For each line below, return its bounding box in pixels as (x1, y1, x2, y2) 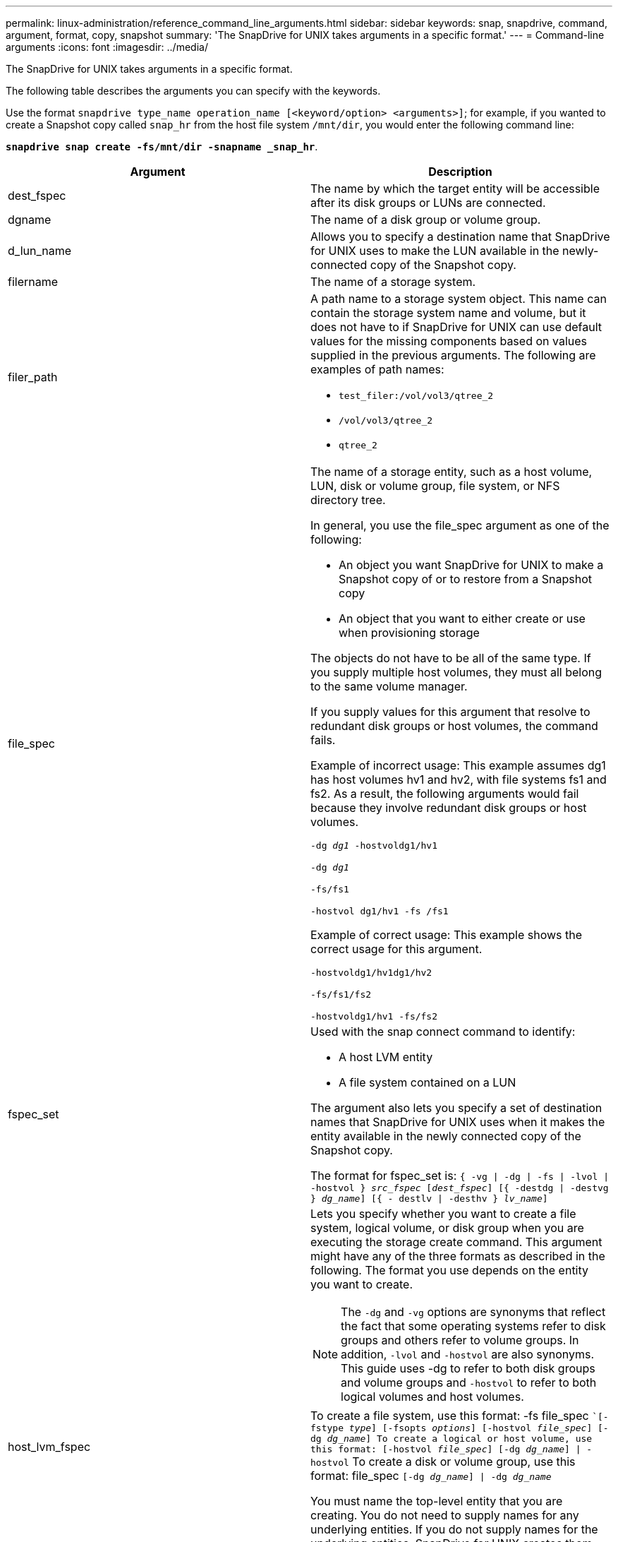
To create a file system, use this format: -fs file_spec (310, 1409, 589, 1423)
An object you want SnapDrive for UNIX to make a (339, 558, 604, 572)
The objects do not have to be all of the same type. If (310, 651, 591, 665)
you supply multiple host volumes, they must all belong (310, 665, 602, 679)
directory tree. (310, 493, 386, 507)
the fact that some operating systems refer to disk (341, 1319, 606, 1333)
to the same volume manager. (310, 679, 468, 693)
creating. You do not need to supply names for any (310, 1508, 579, 1522)
